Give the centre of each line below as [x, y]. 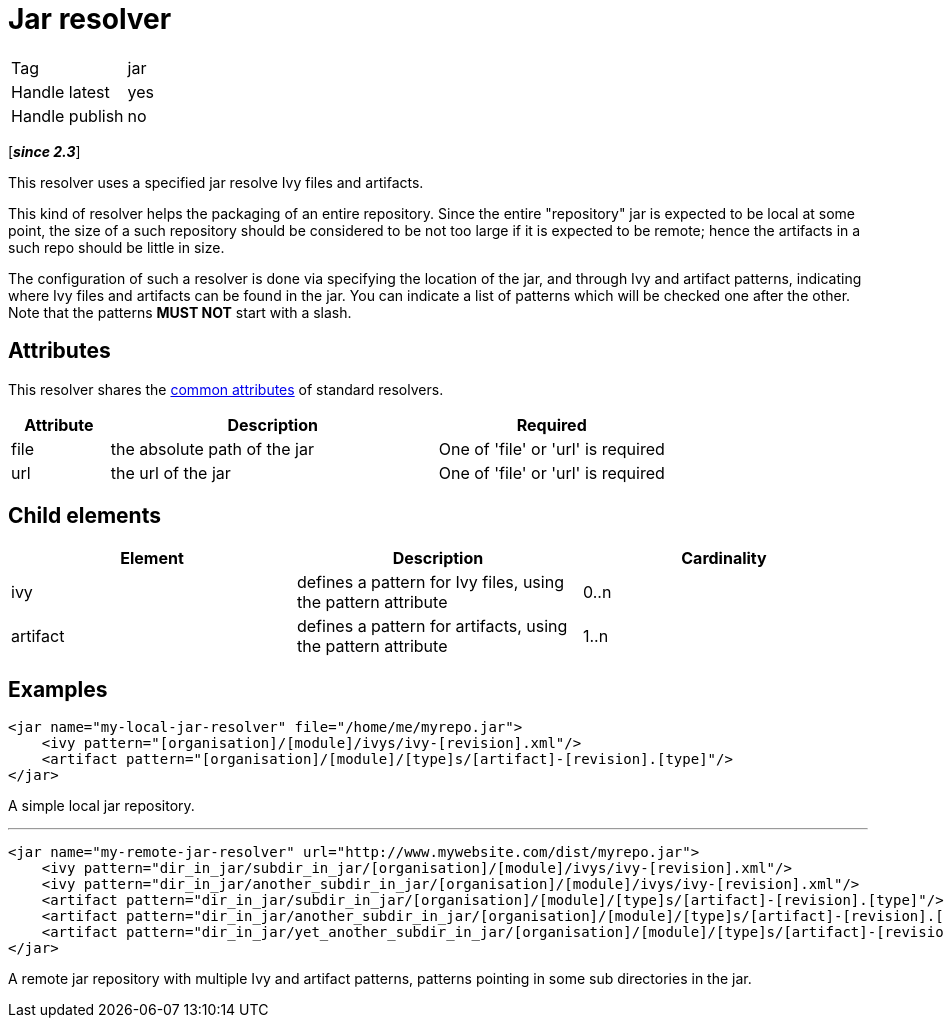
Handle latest [60, 91]
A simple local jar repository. [101, 806]
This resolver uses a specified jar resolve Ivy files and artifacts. [216, 182]
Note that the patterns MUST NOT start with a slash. [180, 312]
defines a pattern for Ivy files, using [430, 582]
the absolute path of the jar [212, 448]
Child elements [84, 516]
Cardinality [724, 558]
